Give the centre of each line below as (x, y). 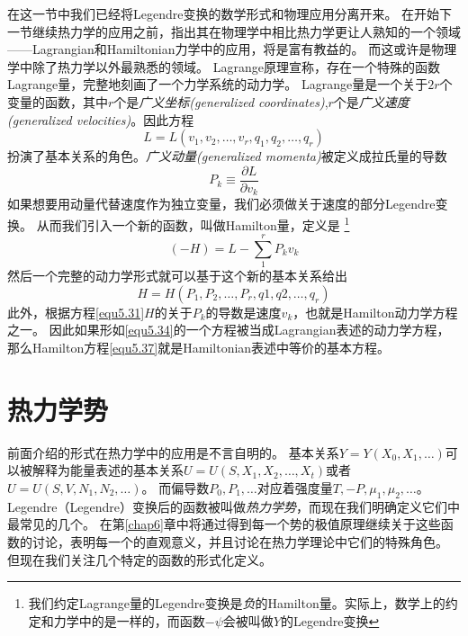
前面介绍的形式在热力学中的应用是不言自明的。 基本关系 (173, 452)
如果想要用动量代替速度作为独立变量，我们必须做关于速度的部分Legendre (221, 204)
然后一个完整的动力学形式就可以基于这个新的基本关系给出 (177, 276)
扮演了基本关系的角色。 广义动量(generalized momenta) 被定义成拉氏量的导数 (227, 156)
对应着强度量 (295, 487)
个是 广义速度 (371, 101)
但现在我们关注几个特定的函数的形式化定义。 (139, 559)
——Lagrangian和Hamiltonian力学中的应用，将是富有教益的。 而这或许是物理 (232, 49)
